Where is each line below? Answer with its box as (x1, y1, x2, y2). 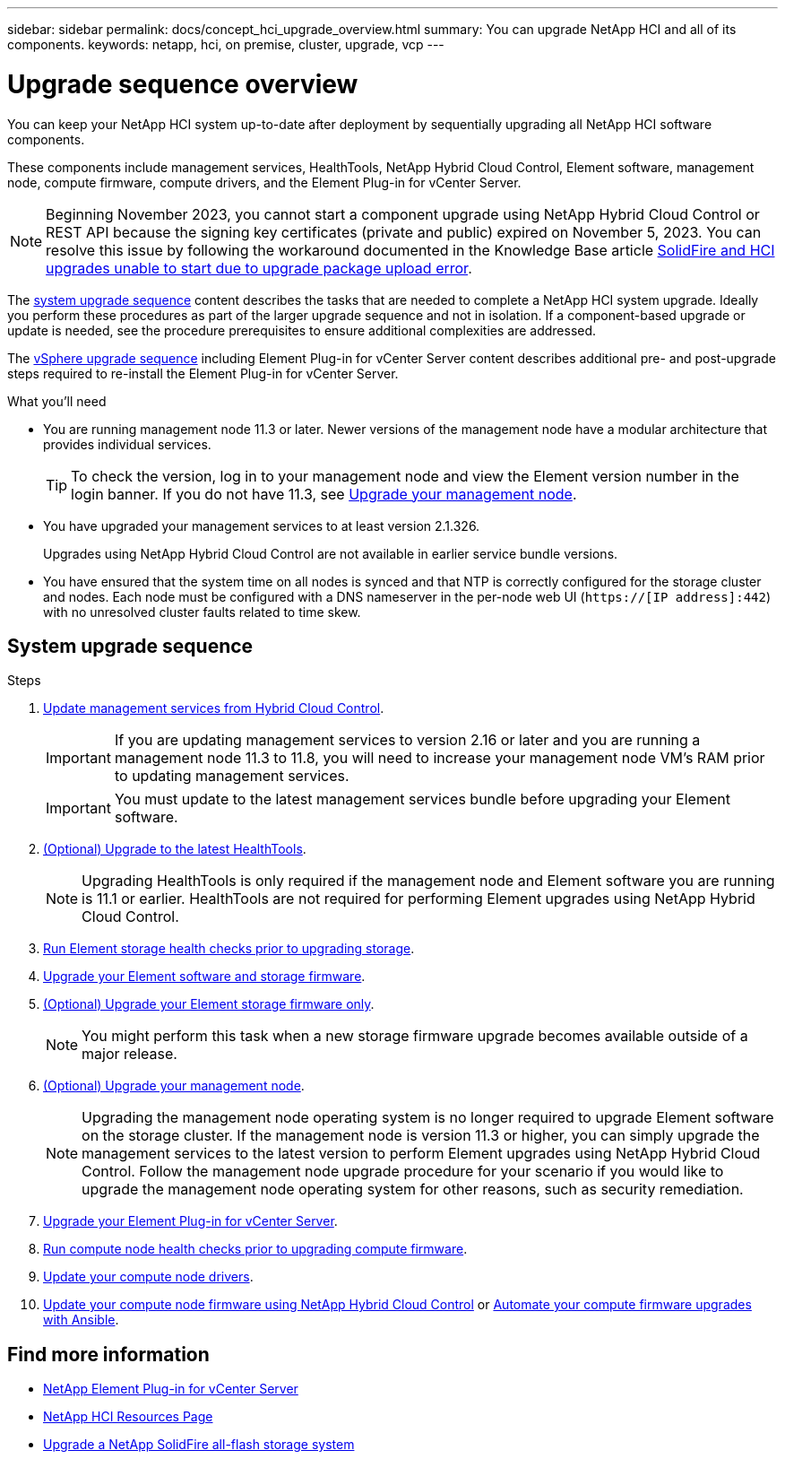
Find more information (7, 1342, 210, 1366)
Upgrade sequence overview (7, 68, 358, 100)
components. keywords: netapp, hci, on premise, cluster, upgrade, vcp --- (7, 37, 444, 52)
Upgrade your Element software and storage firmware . (43, 968, 366, 985)
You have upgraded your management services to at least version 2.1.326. (43, 517, 480, 534)
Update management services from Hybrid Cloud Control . (43, 700, 384, 716)
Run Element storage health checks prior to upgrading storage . (43, 941, 415, 957)
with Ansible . (43, 1312, 119, 1328)
